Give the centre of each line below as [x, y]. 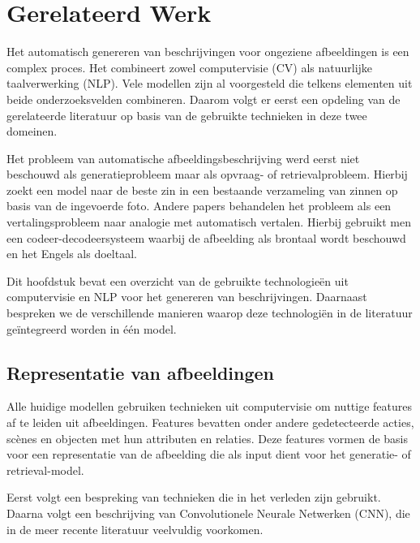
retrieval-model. [45, 470]
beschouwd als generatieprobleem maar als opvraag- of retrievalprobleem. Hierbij [207, 174]
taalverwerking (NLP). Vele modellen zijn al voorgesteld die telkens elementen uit [210, 83]
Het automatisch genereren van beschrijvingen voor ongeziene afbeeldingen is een [208, 52]
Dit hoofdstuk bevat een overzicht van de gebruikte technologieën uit [178, 280]
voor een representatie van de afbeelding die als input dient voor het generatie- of [209, 454]
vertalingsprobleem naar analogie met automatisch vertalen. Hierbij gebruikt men [209, 222]
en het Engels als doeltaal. [72, 254]
